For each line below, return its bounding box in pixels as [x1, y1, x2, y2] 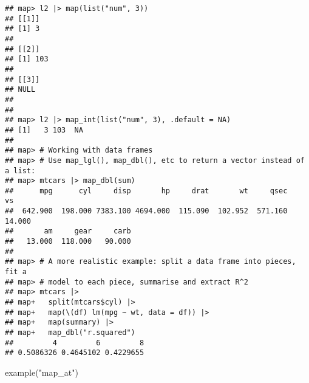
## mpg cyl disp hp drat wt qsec [5, 186, 288, 195]
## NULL [5, 85, 36, 94]
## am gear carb [5, 227, 131, 236]
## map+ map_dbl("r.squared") [5, 328, 135, 337]
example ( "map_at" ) [5, 365, 78, 378]
